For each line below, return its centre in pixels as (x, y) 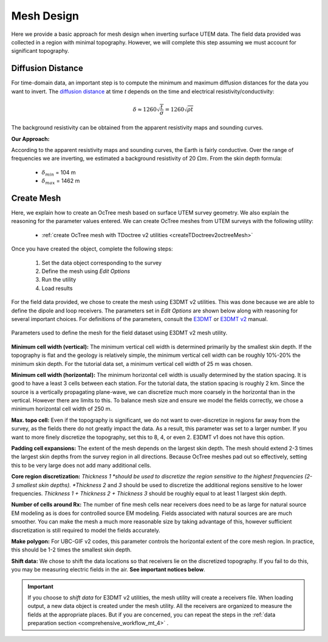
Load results (57, 288)
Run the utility (59, 280)
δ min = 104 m (59, 173)
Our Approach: (30, 139)
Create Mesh (36, 198)
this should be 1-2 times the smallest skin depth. (71, 550)
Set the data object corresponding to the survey (102, 263)
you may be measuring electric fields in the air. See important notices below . (108, 570)
